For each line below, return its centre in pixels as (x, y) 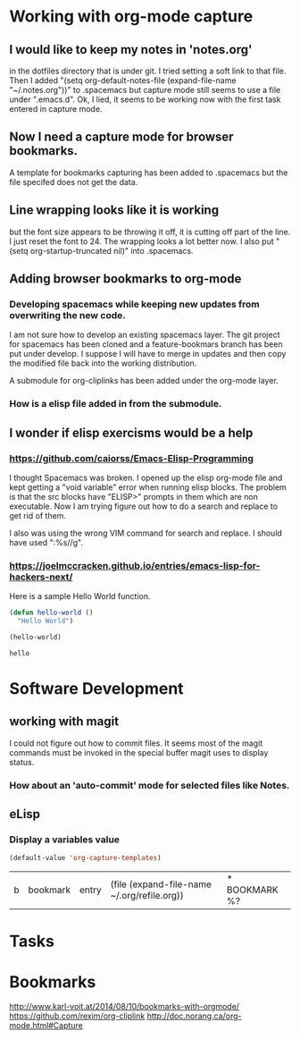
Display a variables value (65, 840)
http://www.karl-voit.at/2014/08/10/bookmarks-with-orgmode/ (124, 1007)
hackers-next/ (41, 577)
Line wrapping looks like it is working (114, 211)
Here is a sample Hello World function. (80, 596)
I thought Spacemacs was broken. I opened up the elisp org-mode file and (146, 477)
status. (22, 762)
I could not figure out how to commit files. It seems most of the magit (136, 743)
